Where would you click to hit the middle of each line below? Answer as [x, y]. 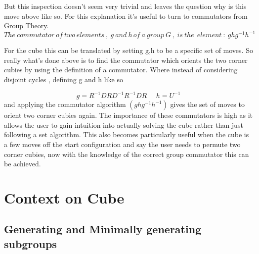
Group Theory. [26, 25]
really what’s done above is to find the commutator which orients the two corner [126, 60]
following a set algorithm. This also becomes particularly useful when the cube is [127, 134]
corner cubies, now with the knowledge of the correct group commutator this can [127, 154]
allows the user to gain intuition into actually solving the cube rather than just [124, 125]
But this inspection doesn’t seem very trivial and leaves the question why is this [125, 6]
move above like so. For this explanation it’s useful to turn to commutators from [126, 16]
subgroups [30, 243]
